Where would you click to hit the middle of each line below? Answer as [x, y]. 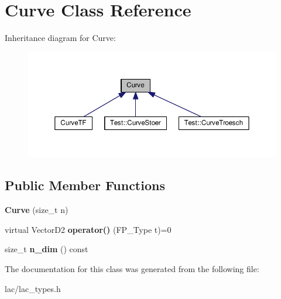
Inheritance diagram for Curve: [60, 38]
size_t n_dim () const [47, 249]
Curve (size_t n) [37, 210]
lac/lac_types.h [33, 288]
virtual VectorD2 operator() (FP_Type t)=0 [88, 229]
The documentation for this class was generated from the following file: [132, 268]
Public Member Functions [85, 185]
